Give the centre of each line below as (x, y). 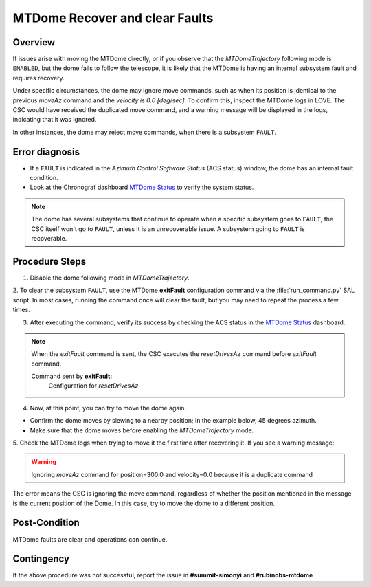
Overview (34, 42)
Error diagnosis (46, 152)
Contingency (41, 559)
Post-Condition (46, 523)
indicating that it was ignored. (55, 120)
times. (21, 310)
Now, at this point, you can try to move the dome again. (108, 408)
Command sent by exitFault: (72, 376)
